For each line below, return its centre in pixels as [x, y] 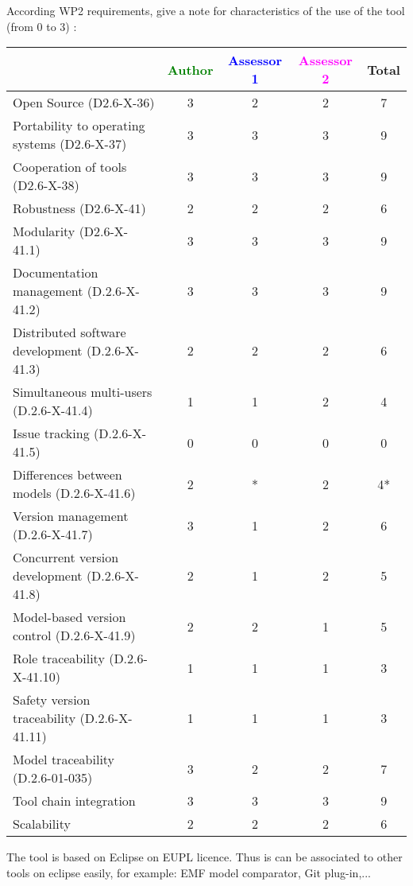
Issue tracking [51, 433]
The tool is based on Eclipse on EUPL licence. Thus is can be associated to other [205, 857]
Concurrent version [66, 558]
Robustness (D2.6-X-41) [79, 208]
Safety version [52, 700]
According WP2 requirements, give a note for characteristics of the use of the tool [206, 10]
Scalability [42, 824]
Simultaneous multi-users [83, 392]
